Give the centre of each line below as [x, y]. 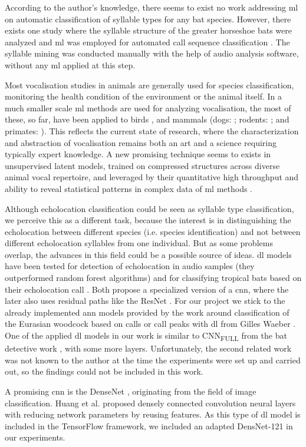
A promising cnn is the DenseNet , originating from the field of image [131, 391]
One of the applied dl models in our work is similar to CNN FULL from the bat [146, 336]
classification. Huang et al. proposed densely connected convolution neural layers [150, 403]
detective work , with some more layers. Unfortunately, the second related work [148, 348]
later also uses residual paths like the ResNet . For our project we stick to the [145, 301]
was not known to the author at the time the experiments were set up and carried [153, 360]
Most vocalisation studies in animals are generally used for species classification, [149, 85]
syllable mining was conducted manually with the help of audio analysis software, [152, 53]
